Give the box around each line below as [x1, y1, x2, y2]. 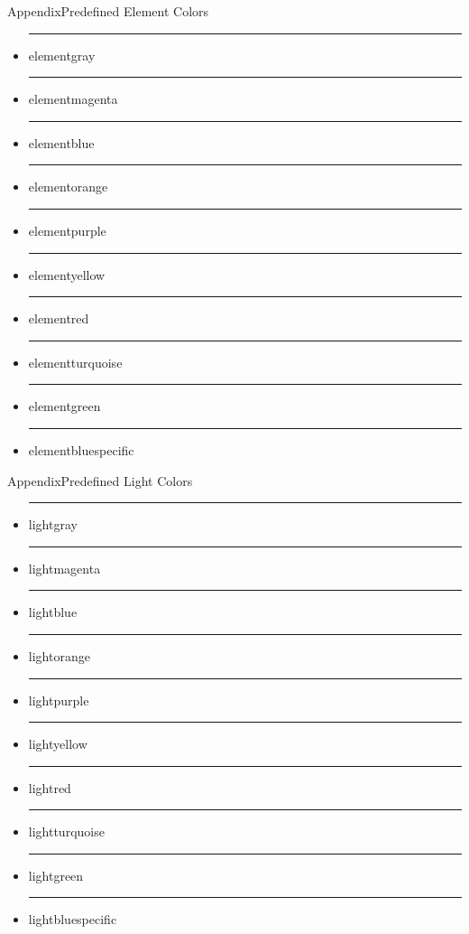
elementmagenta [28, 89, 118, 108]
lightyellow [28, 734, 87, 753]
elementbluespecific [28, 440, 134, 459]
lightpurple [28, 690, 89, 709]
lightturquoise [28, 822, 105, 841]
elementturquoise [28, 352, 123, 371]
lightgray [28, 515, 78, 534]
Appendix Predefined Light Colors [7, 471, 193, 490]
